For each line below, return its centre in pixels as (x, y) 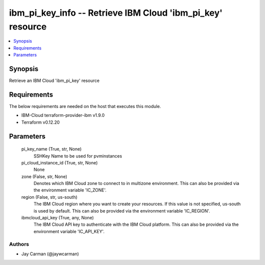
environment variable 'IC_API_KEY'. (69, 231)
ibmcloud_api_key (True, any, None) (58, 218)
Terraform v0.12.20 (40, 122)
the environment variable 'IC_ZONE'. (70, 190)
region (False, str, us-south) (50, 197)
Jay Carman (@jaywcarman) (50, 254)
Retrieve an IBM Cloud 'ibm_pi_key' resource (54, 80)
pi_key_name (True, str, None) (52, 149)
